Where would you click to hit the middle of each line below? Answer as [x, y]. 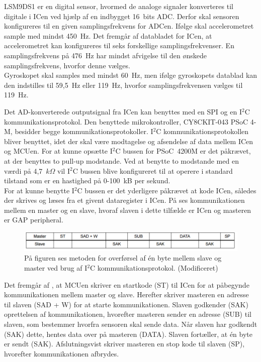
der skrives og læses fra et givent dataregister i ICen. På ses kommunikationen [124, 200]
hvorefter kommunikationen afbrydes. [62, 353]
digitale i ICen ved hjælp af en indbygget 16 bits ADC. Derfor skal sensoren [122, 16]
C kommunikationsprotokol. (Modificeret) [154, 268]
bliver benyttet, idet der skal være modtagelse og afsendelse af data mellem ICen [129, 141]
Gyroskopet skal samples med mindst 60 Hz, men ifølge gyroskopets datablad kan [131, 75]
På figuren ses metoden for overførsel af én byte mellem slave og [123, 258]
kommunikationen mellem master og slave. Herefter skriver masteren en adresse [126, 294]
